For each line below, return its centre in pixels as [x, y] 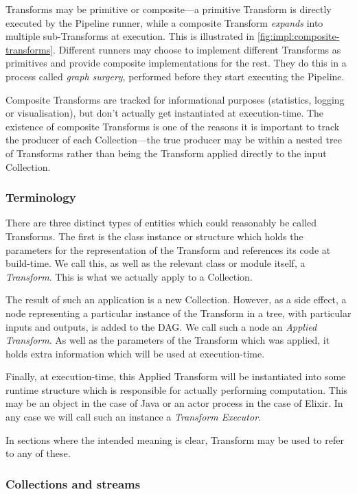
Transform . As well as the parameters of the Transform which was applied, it [168, 340]
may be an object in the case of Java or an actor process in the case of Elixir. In [174, 403]
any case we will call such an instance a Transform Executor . [133, 417]
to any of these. [38, 453]
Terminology [41, 197]
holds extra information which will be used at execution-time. [135, 353]
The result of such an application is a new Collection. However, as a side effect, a [176, 299]
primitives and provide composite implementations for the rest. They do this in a [176, 63]
